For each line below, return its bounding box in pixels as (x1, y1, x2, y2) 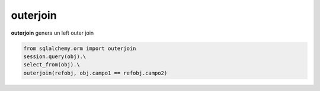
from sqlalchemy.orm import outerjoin (23, 45, 136, 52)
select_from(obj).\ (23, 62, 80, 68)
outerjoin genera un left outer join (11, 29, 94, 36)
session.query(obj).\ (23, 53, 87, 60)
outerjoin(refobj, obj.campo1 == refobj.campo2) (23, 69, 168, 76)
